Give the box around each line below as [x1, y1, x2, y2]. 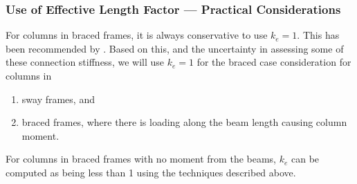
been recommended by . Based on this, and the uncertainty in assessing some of [6, 41, 344, 55]
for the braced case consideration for [196, 55, 351, 69]
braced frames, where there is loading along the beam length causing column [21, 115, 347, 129]
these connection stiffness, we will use [6, 55, 164, 69]
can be [291, 151, 320, 166]
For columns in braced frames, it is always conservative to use [6, 28, 268, 42]
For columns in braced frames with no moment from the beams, [6, 151, 277, 166]
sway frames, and [21, 91, 95, 106]
